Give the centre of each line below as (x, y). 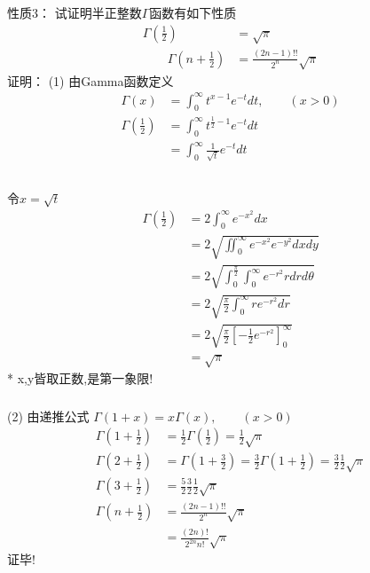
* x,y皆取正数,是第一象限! (80, 378)
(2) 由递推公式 (48, 416)
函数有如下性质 (193, 12)
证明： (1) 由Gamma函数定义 (91, 80)
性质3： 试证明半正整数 (75, 12)
